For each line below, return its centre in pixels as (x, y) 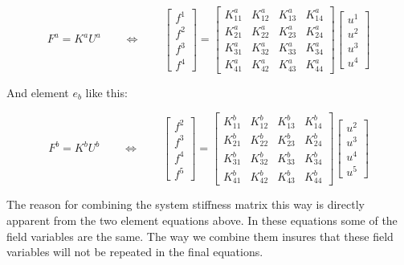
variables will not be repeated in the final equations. (135, 252)
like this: (106, 92)
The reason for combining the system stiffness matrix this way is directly (186, 204)
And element (38, 92)
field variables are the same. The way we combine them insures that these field (200, 236)
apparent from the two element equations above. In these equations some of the (202, 220)
